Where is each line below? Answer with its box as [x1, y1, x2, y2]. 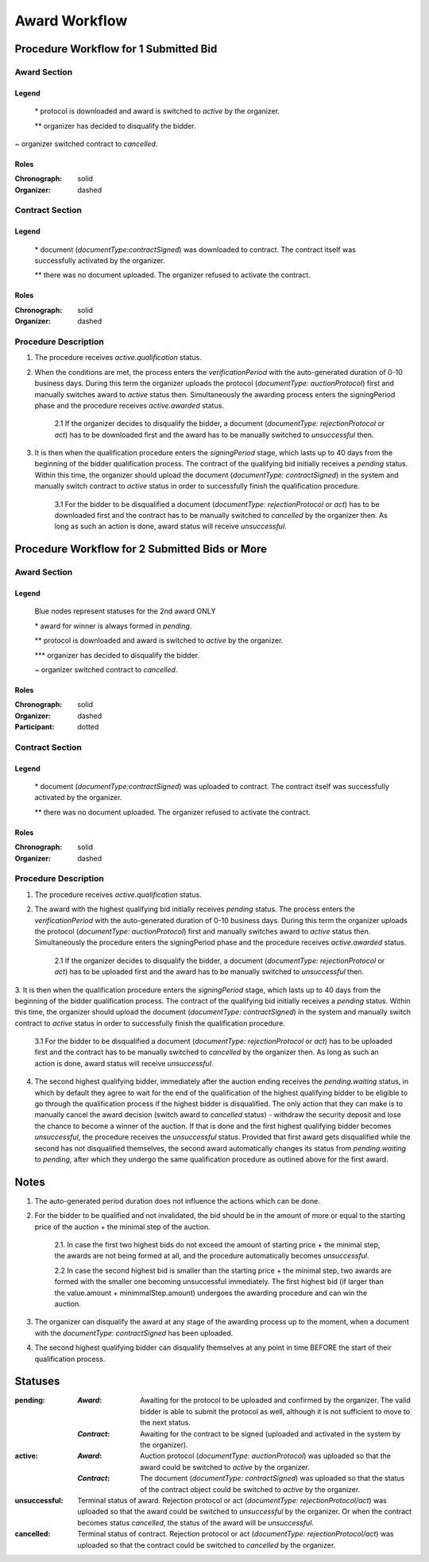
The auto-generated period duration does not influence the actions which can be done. [34, 1196, 321, 1205]
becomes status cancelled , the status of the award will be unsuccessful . [77, 1518, 314, 1527]
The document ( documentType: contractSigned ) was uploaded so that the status [140, 1474, 405, 1483]
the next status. [140, 1418, 191, 1428]
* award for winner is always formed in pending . [34, 621, 192, 631]
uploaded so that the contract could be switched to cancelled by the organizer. [77, 1540, 336, 1549]
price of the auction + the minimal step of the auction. [34, 1222, 211, 1231]
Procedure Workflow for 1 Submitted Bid [14, 42, 218, 56]
